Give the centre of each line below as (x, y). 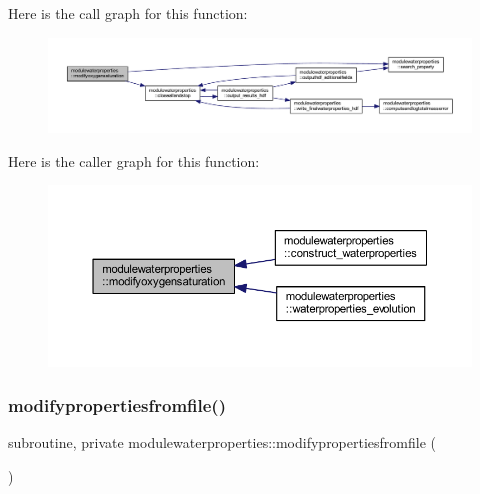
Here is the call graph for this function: (128, 13)
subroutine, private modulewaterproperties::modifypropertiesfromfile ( (222, 442)
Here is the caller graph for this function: (134, 160)
